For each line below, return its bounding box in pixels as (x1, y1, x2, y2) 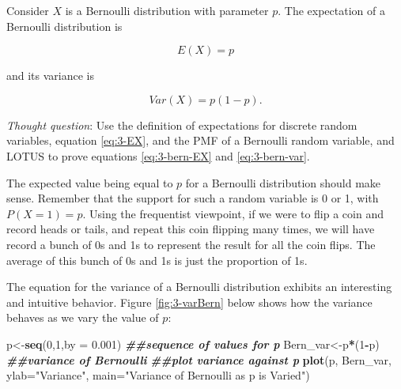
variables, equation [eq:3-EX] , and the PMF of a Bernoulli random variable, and (6, 132, 395, 149)
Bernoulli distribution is (6, 17, 123, 34)
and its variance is (6, 67, 95, 84)
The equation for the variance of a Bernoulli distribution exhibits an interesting (6, 278, 392, 295)
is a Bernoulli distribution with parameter (65, 2, 269, 18)
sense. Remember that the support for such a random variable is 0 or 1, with (6, 190, 379, 206)
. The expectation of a (278, 2, 385, 18)
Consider (6, 2, 49, 18)
